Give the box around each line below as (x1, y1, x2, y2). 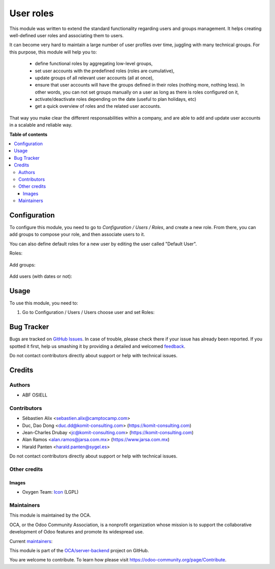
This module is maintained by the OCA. (9, 512, 91, 519)
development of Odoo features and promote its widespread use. (9, 529, 144, 535)
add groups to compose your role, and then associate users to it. (9, 232, 145, 238)
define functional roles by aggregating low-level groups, (35, 61, 153, 67)
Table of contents (9, 131, 48, 137)
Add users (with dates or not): (9, 273, 72, 279)
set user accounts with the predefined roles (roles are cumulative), (35, 68, 175, 74)
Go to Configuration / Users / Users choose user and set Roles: (22, 309, 155, 316)
